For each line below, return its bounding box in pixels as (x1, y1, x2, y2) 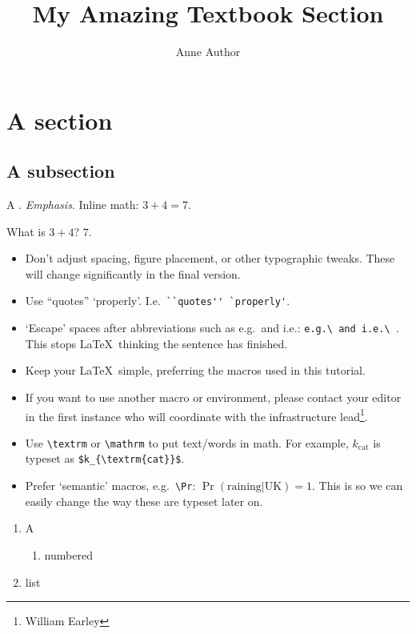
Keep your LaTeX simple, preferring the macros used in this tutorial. (25, 362, 366, 379)
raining (226, 481, 262, 493)
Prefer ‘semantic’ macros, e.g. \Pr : (25, 477, 196, 494)
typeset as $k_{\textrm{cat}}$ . (25, 450, 185, 467)
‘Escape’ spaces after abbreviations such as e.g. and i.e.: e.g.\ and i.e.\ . (25, 319, 399, 336)
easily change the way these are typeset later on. (25, 492, 263, 509)
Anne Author (175, 43, 241, 60)
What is (6, 223, 46, 239)
